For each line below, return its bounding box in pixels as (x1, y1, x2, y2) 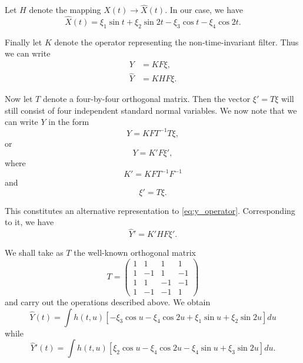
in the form (48, 115, 89, 128)
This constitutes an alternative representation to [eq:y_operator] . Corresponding (5, 204, 295, 216)
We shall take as (5, 246, 64, 259)
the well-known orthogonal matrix (74, 246, 196, 259)
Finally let (5, 35, 42, 48)
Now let (5, 93, 33, 105)
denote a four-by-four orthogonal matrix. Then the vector (42, 93, 251, 105)
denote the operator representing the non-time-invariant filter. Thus (54, 35, 299, 48)
